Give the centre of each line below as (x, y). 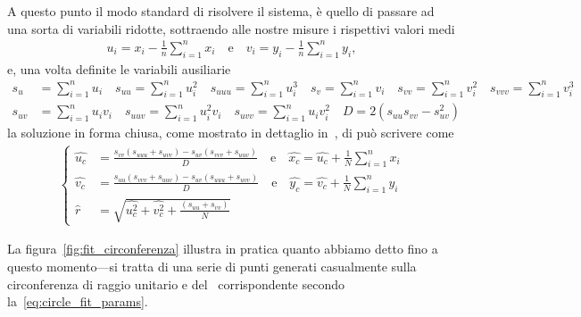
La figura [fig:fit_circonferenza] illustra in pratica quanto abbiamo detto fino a (223, 249)
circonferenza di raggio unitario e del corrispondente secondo (176, 284)
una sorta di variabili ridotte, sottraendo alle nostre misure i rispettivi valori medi (231, 28)
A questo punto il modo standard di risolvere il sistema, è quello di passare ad (221, 11)
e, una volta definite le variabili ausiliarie (119, 68)
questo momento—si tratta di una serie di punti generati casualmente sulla (212, 267)
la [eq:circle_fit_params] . (78, 301)
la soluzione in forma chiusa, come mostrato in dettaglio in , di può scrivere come (231, 133)
